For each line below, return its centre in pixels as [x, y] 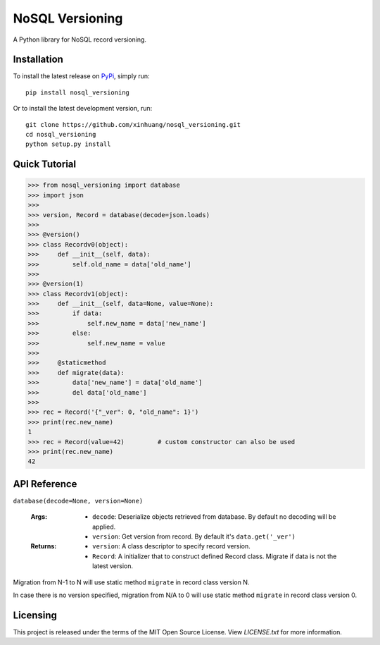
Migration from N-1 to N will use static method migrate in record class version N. [131, 582]
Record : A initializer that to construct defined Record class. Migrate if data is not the [215, 556]
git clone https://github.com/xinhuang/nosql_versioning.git [133, 124]
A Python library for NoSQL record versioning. [80, 39]
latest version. [113, 566]
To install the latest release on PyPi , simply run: [82, 76]
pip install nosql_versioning [78, 92]
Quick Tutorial [45, 165]
